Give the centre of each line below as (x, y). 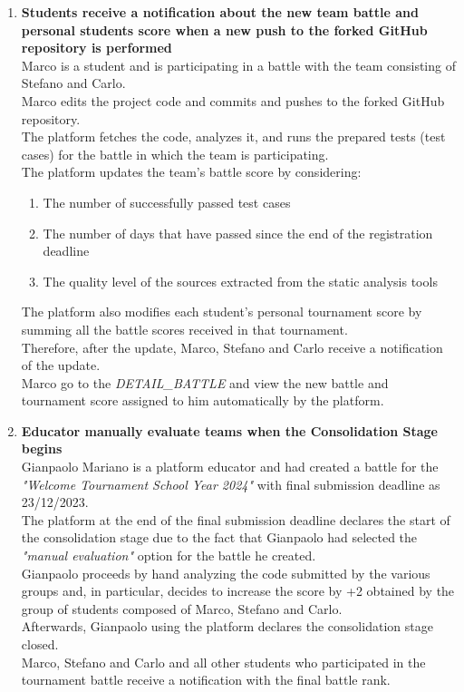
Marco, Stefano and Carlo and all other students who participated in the (223, 662)
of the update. (61, 365)
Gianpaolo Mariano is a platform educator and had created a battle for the (230, 467)
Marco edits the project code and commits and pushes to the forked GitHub (233, 100)
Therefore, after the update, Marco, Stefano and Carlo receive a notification (232, 347)
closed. (40, 644)
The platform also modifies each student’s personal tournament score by (222, 312)
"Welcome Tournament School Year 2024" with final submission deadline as (231, 484)
